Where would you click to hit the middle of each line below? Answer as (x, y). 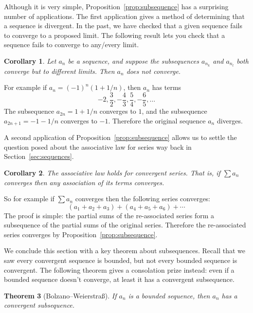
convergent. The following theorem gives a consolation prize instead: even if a (119, 270)
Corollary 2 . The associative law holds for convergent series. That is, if (112, 172)
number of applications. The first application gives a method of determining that (125, 16)
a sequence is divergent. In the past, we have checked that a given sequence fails (123, 26)
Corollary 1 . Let (30, 61)
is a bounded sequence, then (169, 295)
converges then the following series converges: (143, 199)
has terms (167, 87)
